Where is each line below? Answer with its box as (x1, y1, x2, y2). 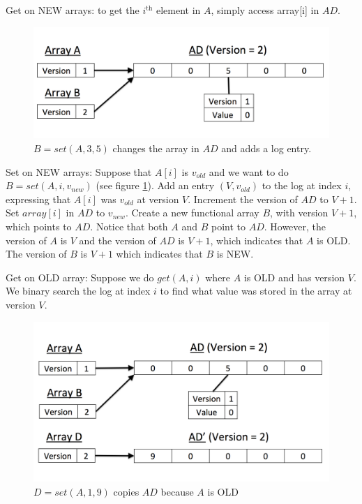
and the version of (79, 232, 156, 247)
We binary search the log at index (6, 283, 151, 298)
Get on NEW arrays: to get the (6, 3, 139, 17)
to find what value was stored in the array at (160, 283, 352, 298)
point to (211, 218, 246, 233)
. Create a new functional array (125, 205, 259, 220)
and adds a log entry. (221, 141, 312, 156)
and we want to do (209, 164, 289, 179)
